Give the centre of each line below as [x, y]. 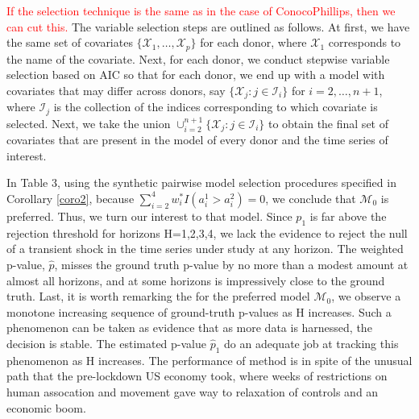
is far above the [348, 216]
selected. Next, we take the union [89, 123]
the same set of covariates [70, 42]
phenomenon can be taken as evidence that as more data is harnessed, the [189, 328]
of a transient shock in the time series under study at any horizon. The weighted [205, 249]
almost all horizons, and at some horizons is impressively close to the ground [196, 280]
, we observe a [366, 296]
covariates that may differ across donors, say [116, 90]
